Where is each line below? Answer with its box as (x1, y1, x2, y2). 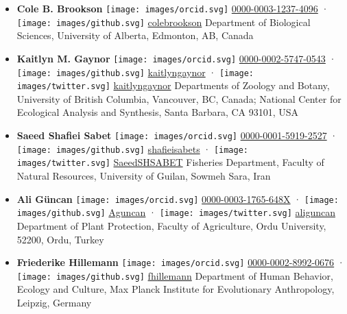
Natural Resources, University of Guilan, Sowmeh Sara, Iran (16, 169, 271, 183)
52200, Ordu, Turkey (16, 232, 104, 246)
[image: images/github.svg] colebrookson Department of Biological (16, 14, 311, 29)
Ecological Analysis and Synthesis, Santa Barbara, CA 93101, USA (16, 105, 299, 119)
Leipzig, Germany (16, 295, 92, 310)
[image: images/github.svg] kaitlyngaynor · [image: (16, 64, 254, 79)
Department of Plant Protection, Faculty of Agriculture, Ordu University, (16, 218, 326, 232)
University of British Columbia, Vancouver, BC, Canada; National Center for (16, 91, 342, 106)
